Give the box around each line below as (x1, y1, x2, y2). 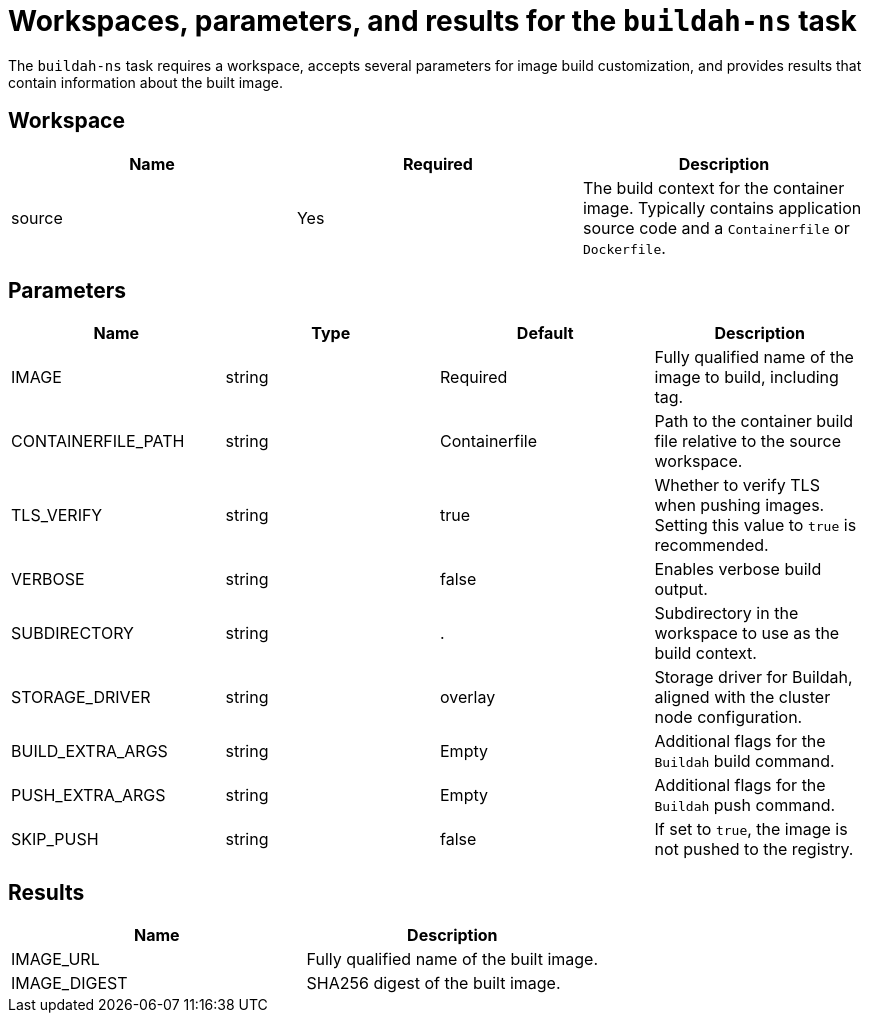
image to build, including (654, 367, 839, 388)
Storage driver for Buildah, (654, 667, 853, 688)
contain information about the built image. (8, 73, 284, 91)
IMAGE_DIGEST (11, 973, 128, 994)
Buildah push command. (654, 795, 836, 816)
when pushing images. (654, 495, 825, 516)
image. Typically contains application (582, 197, 862, 218)
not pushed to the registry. (654, 839, 854, 860)
